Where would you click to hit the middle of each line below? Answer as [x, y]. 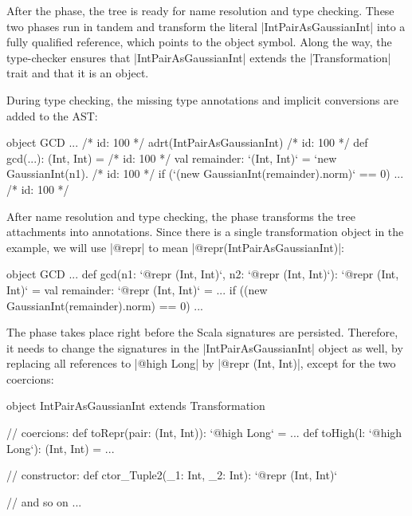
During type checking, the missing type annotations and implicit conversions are [202, 99]
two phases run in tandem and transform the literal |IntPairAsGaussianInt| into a [206, 26]
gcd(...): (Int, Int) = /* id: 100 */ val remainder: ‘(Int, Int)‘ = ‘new [172, 158]
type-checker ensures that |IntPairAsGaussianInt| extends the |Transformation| [199, 57]
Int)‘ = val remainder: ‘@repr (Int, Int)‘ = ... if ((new [137, 289]
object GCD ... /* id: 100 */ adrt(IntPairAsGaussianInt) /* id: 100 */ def [187, 142]
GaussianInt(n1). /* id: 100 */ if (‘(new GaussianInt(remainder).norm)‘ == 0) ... [205, 173]
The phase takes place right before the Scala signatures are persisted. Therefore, [202, 332]
